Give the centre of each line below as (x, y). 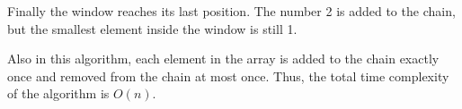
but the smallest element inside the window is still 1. (152, 28)
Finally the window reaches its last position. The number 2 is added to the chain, (231, 11)
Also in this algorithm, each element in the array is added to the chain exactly (223, 59)
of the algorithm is (58, 93)
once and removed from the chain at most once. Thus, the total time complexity (228, 75)
